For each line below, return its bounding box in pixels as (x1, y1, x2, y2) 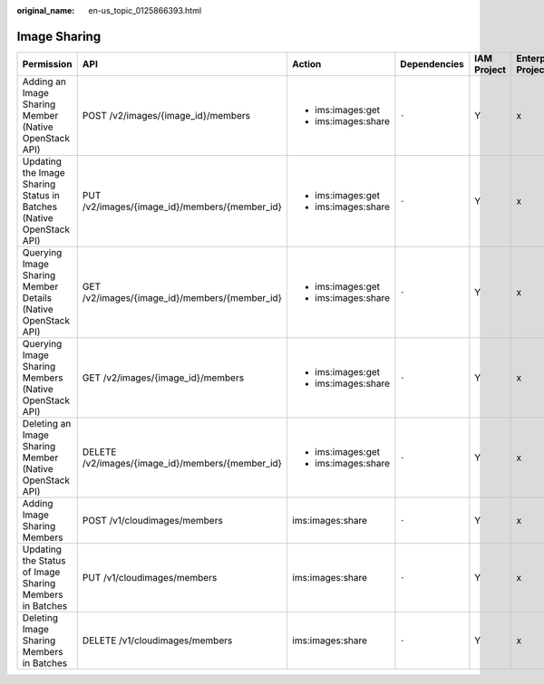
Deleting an (22, 417, 72, 429)
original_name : (16, 5, 75, 15)
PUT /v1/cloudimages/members (82, 571, 218, 583)
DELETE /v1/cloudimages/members (82, 634, 233, 647)
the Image (22, 166, 65, 178)
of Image (22, 565, 61, 578)
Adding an (22, 75, 67, 88)
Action (291, 57, 322, 70)
